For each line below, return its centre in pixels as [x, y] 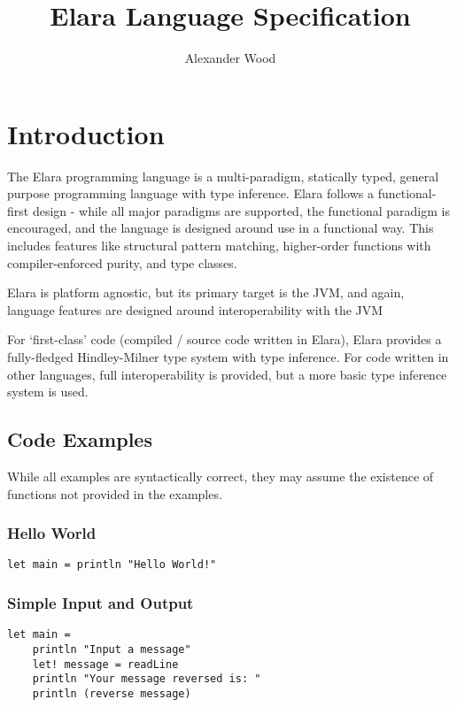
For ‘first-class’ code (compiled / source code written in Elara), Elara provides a [225, 339]
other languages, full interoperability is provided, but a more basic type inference [227, 374]
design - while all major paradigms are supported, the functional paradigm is [241, 210]
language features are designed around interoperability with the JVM [195, 309]
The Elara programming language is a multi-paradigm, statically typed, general [223, 176]
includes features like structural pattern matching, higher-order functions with [219, 246]
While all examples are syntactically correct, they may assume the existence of [221, 476]
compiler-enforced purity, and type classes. [122, 262]
